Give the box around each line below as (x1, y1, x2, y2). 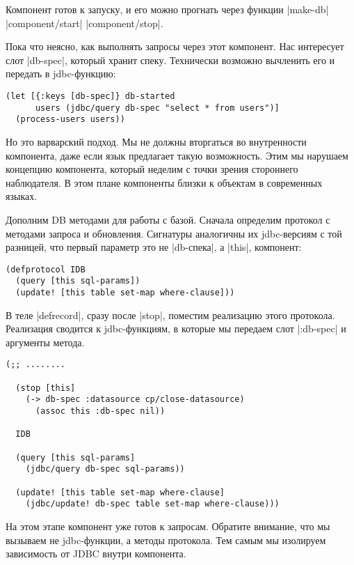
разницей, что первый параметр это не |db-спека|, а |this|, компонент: (6, 240, 302, 254)
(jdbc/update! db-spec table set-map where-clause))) (25, 499, 280, 509)
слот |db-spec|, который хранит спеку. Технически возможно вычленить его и (6, 52, 335, 67)
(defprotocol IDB (6, 264, 86, 274)
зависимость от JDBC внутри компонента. (6, 546, 186, 561)
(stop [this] (15, 382, 76, 393)
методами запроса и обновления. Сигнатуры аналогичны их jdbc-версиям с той (6, 226, 342, 240)
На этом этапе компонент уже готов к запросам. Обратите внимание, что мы (6, 518, 330, 533)
